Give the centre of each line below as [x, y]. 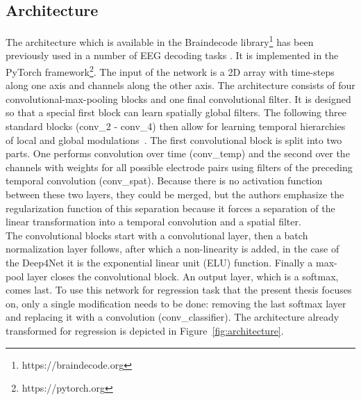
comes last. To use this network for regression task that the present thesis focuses [179, 290]
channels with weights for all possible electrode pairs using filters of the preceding [179, 167]
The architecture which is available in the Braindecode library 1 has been [160, 41]
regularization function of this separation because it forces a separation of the [170, 208]
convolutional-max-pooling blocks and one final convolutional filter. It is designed [178, 98]
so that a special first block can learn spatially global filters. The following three [176, 112]
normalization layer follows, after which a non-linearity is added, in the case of [173, 249]
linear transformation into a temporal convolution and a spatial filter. [153, 222]
